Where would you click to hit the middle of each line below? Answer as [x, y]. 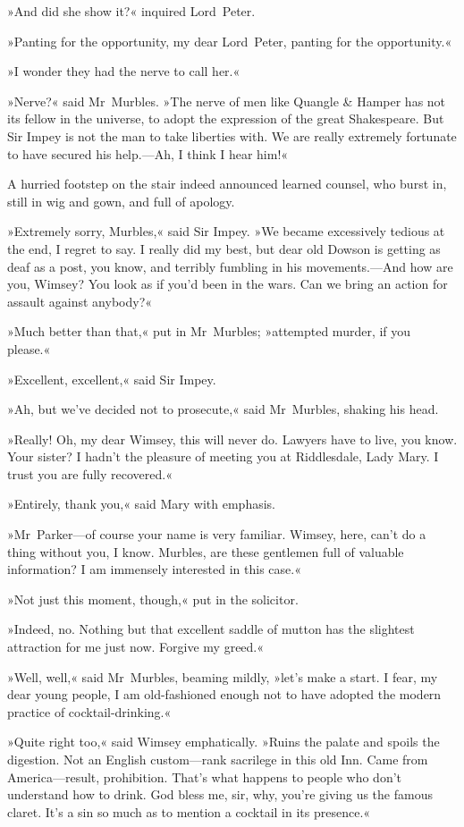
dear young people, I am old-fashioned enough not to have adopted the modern [224, 694]
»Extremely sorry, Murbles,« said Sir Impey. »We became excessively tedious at [226, 231]
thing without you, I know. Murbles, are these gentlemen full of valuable [206, 551]
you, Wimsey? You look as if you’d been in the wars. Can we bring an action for [228, 284]
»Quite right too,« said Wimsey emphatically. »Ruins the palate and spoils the [224, 742]
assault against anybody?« [80, 301]
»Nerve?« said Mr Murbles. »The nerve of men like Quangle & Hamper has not [227, 101]
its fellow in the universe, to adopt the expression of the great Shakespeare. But [226, 118]
